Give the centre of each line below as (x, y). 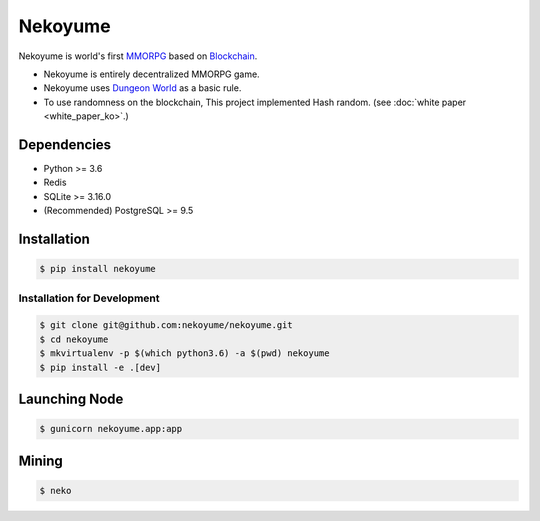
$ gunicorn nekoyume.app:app (111, 429)
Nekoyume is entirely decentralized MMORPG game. (151, 74)
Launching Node (71, 398)
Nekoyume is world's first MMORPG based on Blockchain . (138, 56)
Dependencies (65, 144)
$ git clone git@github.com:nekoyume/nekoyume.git (166, 325)
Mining (41, 460)
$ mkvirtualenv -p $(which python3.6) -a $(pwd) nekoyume (184, 353)
